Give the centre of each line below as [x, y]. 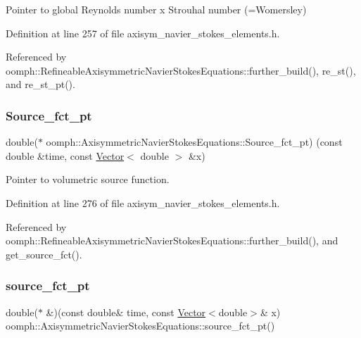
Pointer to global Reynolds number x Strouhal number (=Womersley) [156, 9]
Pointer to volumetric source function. [88, 179]
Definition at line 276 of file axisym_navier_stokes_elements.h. [143, 202]
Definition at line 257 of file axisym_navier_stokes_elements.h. [143, 33]
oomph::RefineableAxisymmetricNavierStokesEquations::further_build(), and [172, 240]
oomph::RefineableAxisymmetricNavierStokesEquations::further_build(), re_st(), [181, 70]
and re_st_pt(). [40, 84]
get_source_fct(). [44, 254]
